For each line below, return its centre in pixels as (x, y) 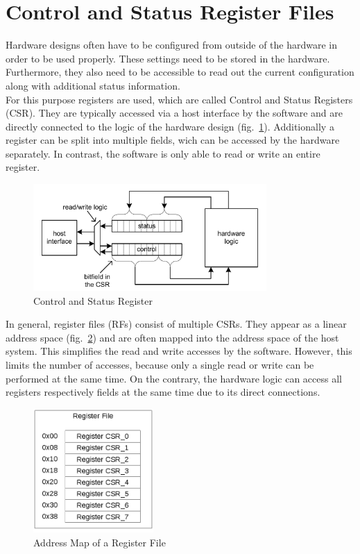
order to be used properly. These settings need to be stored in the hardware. (168, 58)
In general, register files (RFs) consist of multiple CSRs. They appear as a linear (176, 324)
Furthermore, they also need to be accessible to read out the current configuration (180, 72)
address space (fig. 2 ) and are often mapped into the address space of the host (172, 337)
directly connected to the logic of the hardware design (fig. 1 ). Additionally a (170, 126)
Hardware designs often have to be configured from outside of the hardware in (172, 45)
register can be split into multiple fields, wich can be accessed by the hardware (173, 140)
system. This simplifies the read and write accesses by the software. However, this (179, 351)
